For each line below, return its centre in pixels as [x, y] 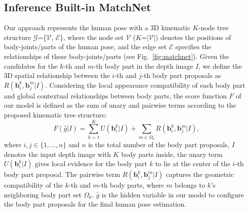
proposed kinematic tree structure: [56, 114]
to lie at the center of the [193, 164]
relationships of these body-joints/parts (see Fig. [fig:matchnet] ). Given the [117, 56]
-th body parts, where [132, 185]
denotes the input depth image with [57, 154]
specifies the [193, 47]
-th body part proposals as [181, 75]
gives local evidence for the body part [91, 164]
